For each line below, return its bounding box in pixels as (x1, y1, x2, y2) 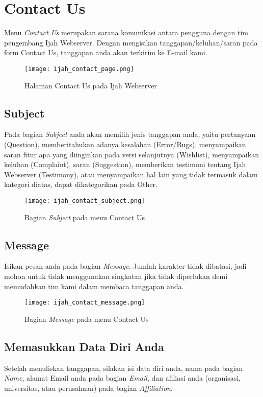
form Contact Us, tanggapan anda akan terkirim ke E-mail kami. (4, 47, 207, 58)
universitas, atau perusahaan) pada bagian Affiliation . (4, 382, 173, 393)
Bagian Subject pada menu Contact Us (24, 212, 145, 222)
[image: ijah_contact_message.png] (24, 299, 145, 307)
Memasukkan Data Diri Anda (4, 338, 164, 354)
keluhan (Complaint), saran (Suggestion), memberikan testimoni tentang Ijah (4, 159, 246, 170)
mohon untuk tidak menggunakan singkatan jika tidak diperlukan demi (4, 270, 228, 281)
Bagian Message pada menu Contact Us (24, 313, 149, 324)
